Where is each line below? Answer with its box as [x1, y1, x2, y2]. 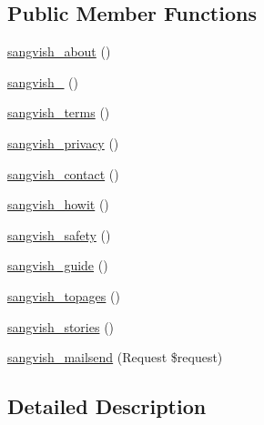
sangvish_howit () [7, 195, 109, 214]
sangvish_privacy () [7, 133, 119, 152]
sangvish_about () [7, 42, 111, 61]
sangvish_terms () [7, 103, 110, 122]
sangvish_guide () [7, 256, 108, 275]
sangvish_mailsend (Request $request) [7, 348, 223, 367]
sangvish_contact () [7, 164, 119, 183]
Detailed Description [7, 392, 207, 420]
